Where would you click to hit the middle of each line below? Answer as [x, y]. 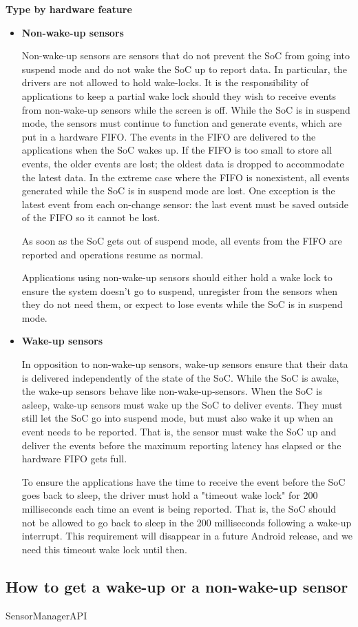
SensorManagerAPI [46, 615]
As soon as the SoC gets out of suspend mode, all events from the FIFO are [182, 240]
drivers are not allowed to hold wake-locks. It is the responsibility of [165, 82]
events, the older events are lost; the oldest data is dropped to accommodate [183, 163]
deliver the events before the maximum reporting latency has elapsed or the [181, 445]
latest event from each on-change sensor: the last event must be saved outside [185, 204]
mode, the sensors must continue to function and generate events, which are [182, 123]
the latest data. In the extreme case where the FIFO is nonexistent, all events [186, 177]
